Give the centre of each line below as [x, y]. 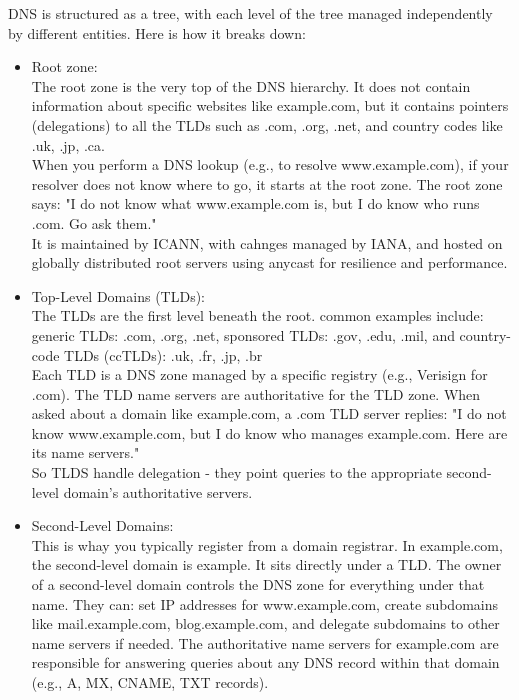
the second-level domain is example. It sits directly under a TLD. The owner [266, 564]
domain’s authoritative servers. [158, 491]
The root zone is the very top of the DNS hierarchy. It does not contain [251, 85]
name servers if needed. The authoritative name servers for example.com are [265, 642]
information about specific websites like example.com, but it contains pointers [270, 105]
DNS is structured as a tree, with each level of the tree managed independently [250, 13]
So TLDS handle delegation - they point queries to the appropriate [236, 472]
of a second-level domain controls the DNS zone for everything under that [258, 584]
